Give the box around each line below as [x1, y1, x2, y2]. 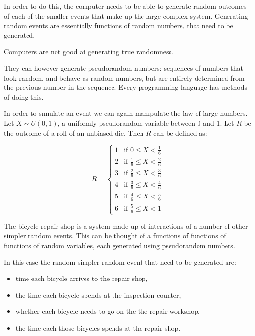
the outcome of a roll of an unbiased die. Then [4, 127, 144, 138]
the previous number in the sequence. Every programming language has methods [4, 82, 247, 92]
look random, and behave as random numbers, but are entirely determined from [4, 72, 245, 83]
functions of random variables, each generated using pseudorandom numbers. [4, 240, 235, 251]
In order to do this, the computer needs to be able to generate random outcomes [4, 1, 247, 11]
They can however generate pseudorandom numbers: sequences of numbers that [4, 62, 244, 73]
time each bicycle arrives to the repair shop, [15, 273, 148, 283]
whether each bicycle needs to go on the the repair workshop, [15, 306, 200, 316]
